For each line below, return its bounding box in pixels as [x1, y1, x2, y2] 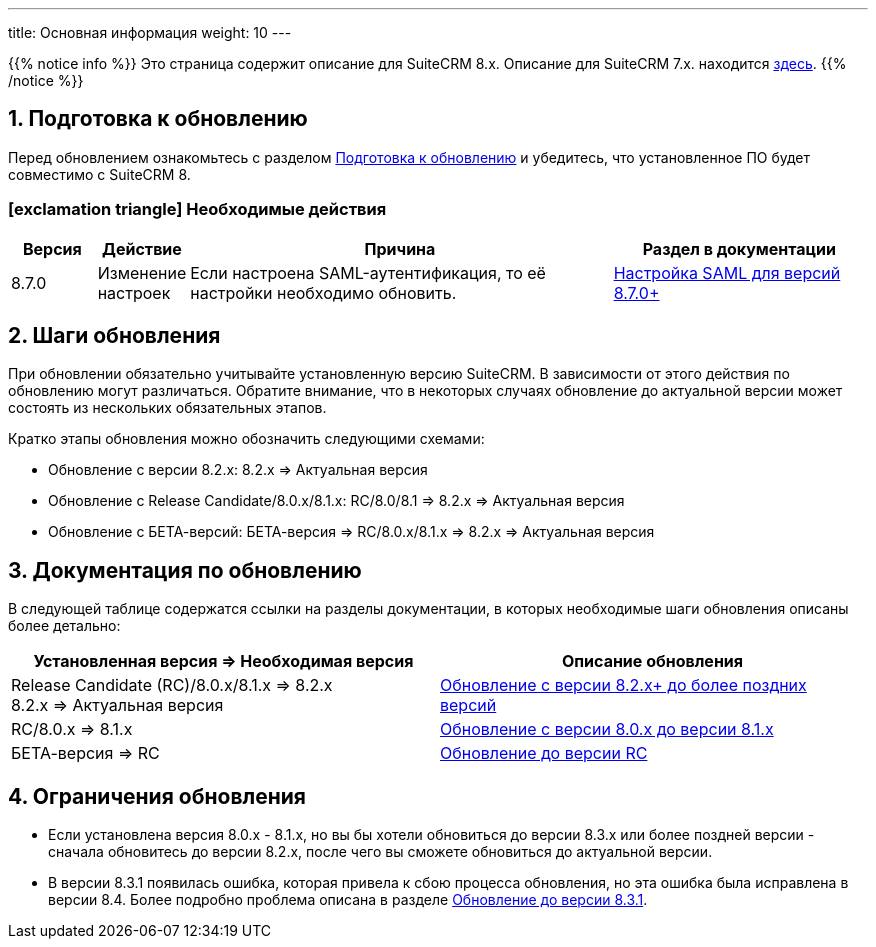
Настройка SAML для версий [613, 262, 841, 283]
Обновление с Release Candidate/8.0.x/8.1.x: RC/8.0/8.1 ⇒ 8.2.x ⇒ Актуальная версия [48, 492, 625, 510]
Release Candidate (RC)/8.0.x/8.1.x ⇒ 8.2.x [11, 675, 333, 696]
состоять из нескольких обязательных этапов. [8, 399, 327, 417]
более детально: [8, 617, 121, 635]
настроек [97, 282, 171, 303]
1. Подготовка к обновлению [8, 106, 308, 132]
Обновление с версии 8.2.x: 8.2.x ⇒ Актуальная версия [48, 461, 428, 479]
